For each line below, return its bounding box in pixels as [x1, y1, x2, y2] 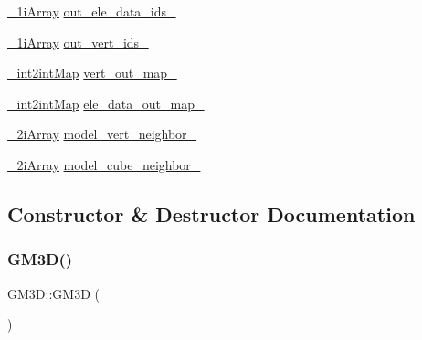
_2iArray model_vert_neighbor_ [7, 124, 197, 143]
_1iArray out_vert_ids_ [7, 32, 149, 51]
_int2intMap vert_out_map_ [7, 63, 177, 82]
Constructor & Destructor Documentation [7, 199, 416, 228]
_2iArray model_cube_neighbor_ [7, 154, 201, 174]
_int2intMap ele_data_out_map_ [7, 93, 205, 112]
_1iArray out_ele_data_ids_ [7, 2, 176, 20]
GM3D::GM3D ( [7, 283, 100, 303]
